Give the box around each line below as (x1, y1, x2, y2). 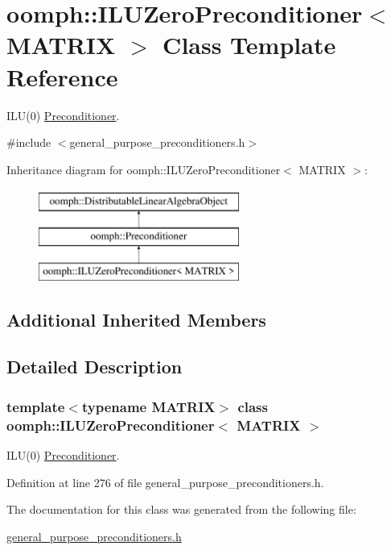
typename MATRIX (81, 396, 216, 416)
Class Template (163, 28, 336, 61)
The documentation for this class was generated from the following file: (6, 501, 356, 518)
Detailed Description (6, 354, 183, 379)
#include (6, 134, 51, 151)
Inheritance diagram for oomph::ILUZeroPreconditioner (6, 160, 281, 177)
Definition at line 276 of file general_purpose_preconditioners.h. (6, 473, 324, 490)
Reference (6, 60, 118, 93)
